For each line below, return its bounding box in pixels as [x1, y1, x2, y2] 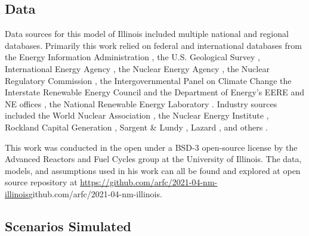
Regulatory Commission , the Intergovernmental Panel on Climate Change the [5, 74, 292, 86]
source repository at [5, 176, 78, 188]
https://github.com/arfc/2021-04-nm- [80, 176, 218, 188]
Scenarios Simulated [5, 216, 131, 235]
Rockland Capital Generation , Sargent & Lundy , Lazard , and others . [5, 120, 268, 133]
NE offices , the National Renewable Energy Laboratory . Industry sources [5, 97, 277, 110]
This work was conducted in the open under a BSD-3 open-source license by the [5, 141, 298, 153]
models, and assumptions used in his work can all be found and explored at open [5, 164, 301, 176]
